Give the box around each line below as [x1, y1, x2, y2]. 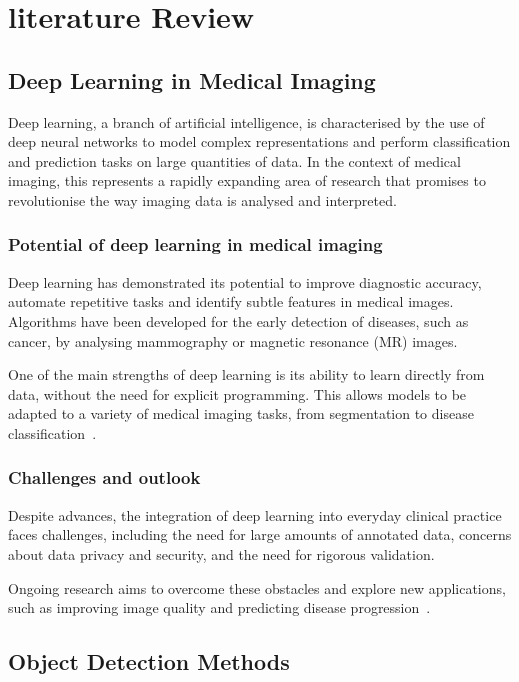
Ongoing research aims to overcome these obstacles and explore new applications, [8, 577, 506, 598]
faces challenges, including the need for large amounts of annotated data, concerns [8, 524, 512, 545]
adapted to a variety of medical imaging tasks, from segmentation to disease [8, 403, 474, 424]
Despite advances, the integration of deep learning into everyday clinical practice [8, 504, 502, 525]
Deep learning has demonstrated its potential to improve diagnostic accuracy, [8, 271, 482, 292]
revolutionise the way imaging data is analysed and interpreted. [8, 189, 397, 210]
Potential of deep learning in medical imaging [8, 232, 383, 257]
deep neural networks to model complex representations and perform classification [8, 131, 511, 152]
